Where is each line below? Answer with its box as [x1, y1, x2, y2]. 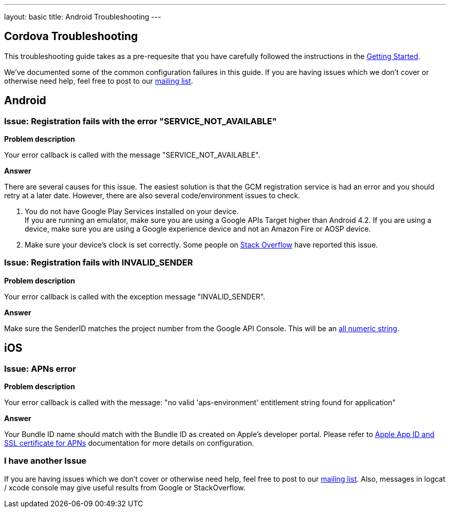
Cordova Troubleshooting [4, 30, 138, 43]
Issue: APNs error [4, 363, 76, 374]
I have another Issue [4, 456, 87, 466]
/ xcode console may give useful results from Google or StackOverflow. [4, 483, 246, 492]
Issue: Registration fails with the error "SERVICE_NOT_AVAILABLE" [4, 116, 277, 126]
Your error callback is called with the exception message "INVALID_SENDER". [4, 292, 266, 301]
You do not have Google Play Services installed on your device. [25, 207, 239, 216]
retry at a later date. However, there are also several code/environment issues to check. [4, 191, 301, 200]
